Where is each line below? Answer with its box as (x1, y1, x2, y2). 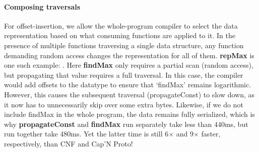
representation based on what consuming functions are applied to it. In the (4, 30, 235, 41)
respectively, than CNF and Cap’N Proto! (4, 138, 133, 148)
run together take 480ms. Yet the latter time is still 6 (4, 128, 169, 139)
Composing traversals (4, 1, 81, 12)
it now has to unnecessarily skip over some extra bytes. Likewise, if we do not (4, 99, 243, 109)
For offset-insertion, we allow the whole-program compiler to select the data (4, 20, 238, 31)
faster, (201, 128, 221, 139)
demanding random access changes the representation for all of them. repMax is (4, 50, 254, 60)
